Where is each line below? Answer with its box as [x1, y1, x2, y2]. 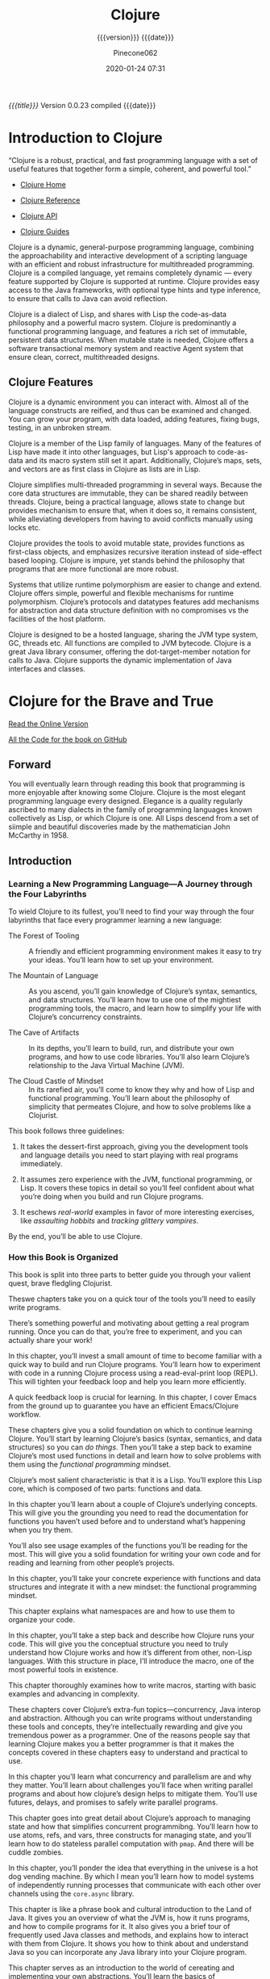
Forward [8, 758, 52, 772]
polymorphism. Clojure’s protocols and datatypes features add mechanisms [8, 596, 260, 606]
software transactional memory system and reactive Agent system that [8, 343, 244, 353]
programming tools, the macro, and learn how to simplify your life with [28, 1003, 262, 1014]
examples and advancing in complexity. [8, 1689, 139, 1699]
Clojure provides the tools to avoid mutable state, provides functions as [8, 538, 245, 548]
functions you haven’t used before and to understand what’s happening [8, 1517, 246, 1526]
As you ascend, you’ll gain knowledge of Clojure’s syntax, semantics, [28, 986, 258, 996]
